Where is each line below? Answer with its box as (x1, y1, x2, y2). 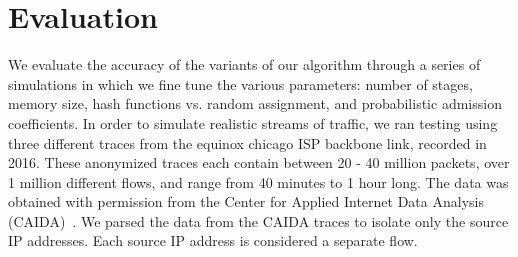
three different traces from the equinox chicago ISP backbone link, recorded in (8, 132, 487, 153)
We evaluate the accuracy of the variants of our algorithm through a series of (8, 54, 481, 75)
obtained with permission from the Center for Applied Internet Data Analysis (8, 191, 484, 212)
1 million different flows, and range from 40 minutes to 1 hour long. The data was (8, 171, 509, 192)
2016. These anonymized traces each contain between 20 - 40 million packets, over (8, 152, 510, 173)
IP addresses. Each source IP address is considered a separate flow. (8, 230, 418, 251)
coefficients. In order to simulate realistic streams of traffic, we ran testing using (8, 112, 498, 133)
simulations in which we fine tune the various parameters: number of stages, (8, 73, 473, 94)
